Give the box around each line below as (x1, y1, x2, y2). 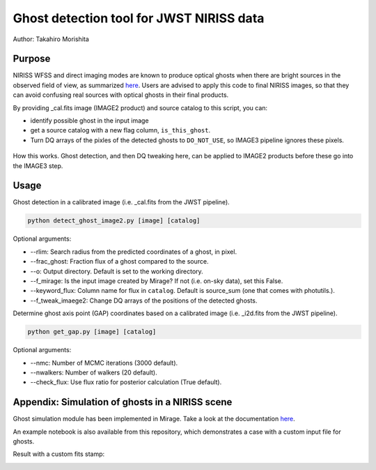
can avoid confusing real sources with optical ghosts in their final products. (13, 91, 229, 99)
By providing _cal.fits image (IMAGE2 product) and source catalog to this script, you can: (13, 103, 268, 112)
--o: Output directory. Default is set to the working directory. (30, 267, 203, 275)
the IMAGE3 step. (13, 161, 63, 170)
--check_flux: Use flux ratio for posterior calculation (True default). (30, 378, 222, 386)
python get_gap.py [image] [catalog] (27, 328, 157, 336)
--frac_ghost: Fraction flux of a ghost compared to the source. (30, 257, 209, 266)
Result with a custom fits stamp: (13, 450, 105, 458)
